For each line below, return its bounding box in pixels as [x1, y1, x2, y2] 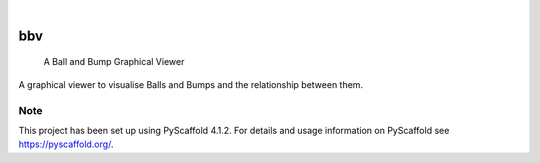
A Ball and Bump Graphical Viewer [43, 56, 185, 68]
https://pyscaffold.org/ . [18, 138, 114, 150]
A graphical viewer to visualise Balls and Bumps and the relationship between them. [18, 78, 364, 90]
